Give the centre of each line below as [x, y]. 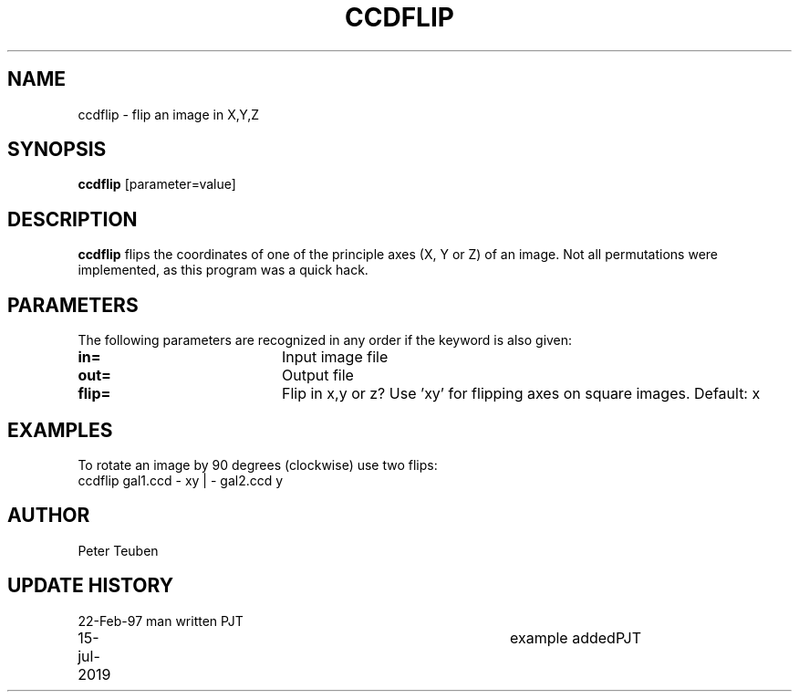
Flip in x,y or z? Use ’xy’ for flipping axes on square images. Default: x [521, 394]
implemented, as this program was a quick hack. [223, 270]
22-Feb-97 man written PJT [161, 621]
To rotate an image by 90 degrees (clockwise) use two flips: [258, 464]
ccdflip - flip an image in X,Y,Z [169, 114]
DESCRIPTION [73, 219]
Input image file [335, 357]
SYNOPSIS [57, 150]
